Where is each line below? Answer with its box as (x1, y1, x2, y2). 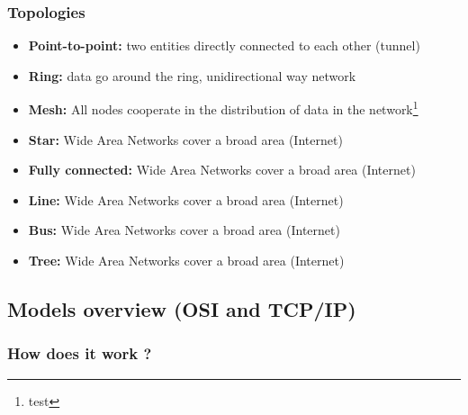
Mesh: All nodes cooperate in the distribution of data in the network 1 (28, 97, 418, 119)
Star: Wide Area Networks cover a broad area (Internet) (28, 130, 343, 149)
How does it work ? (7, 342, 152, 365)
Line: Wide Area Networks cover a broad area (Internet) (28, 190, 344, 209)
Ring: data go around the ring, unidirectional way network (28, 66, 356, 85)
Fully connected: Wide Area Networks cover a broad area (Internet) (28, 160, 416, 179)
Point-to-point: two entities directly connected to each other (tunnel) (28, 36, 420, 55)
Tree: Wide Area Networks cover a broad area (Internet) (28, 251, 345, 270)
